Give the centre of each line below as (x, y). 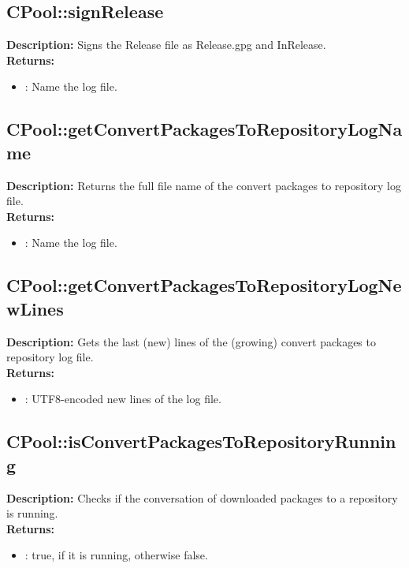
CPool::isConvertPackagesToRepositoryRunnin (201, 441)
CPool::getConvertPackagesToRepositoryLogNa (204, 129)
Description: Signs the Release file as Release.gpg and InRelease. (166, 45)
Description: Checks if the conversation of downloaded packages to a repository (202, 497)
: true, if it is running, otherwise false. (116, 555)
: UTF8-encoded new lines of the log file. (123, 399)
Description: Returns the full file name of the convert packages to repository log (204, 185)
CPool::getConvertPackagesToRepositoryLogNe (204, 285)
